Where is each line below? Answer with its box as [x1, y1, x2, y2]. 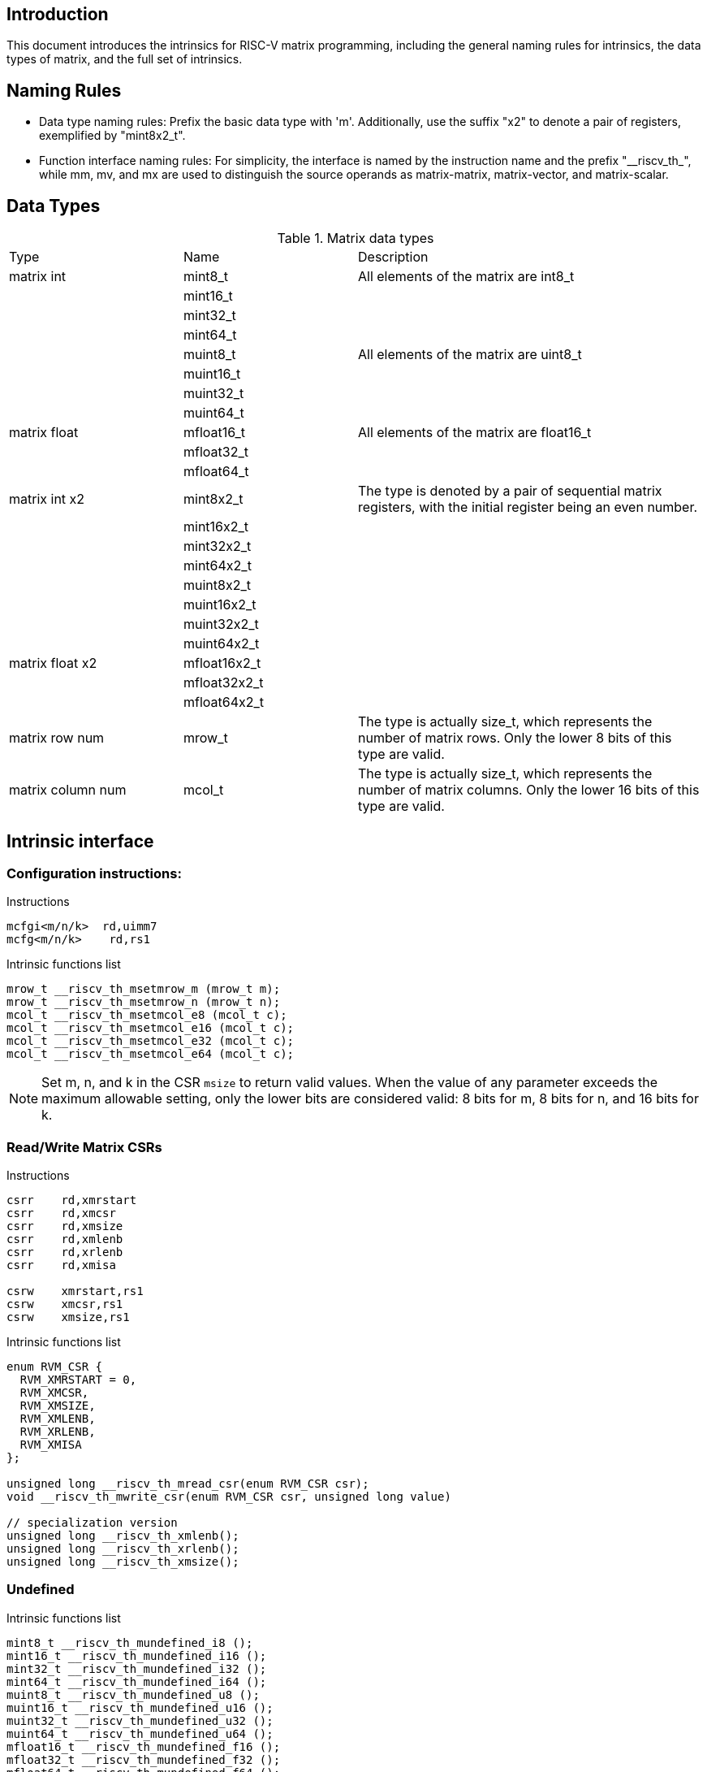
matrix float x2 [9, 655, 97, 672]
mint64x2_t [183, 557, 252, 574]
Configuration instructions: [6, 864, 182, 882]
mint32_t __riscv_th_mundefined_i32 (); [6, 1662, 267, 1675]
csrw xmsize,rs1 [6, 1311, 130, 1324]
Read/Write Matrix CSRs [6, 1138, 162, 1155]
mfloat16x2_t [183, 655, 261, 672]
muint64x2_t [183, 635, 260, 652]
